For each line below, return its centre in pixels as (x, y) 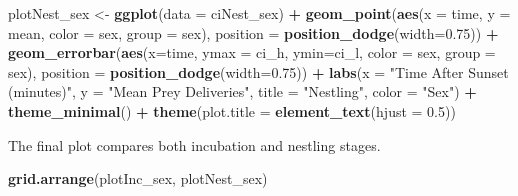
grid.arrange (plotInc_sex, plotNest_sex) (138, 178)
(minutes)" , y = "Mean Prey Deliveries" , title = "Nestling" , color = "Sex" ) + (242, 91)
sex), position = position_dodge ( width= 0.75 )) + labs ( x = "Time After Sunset (258, 71)
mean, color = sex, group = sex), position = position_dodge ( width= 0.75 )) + (253, 32)
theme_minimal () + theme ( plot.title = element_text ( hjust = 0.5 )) (232, 110)
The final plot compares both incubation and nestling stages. (194, 144)
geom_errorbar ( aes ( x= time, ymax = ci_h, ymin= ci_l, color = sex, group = (252, 52)
